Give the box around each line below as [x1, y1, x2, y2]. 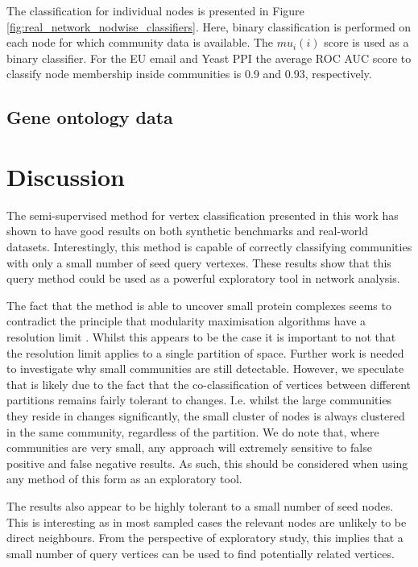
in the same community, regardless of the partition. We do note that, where [6, 423, 379, 440]
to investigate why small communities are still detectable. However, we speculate [6, 360, 404, 377]
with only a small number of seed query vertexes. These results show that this [6, 254, 391, 271]
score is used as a [324, 34, 409, 51]
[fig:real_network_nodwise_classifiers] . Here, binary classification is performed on [6, 18, 412, 35]
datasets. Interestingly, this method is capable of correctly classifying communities [6, 238, 412, 255]
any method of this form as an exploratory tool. [6, 470, 242, 487]
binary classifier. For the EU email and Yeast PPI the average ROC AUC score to [6, 49, 412, 66]
